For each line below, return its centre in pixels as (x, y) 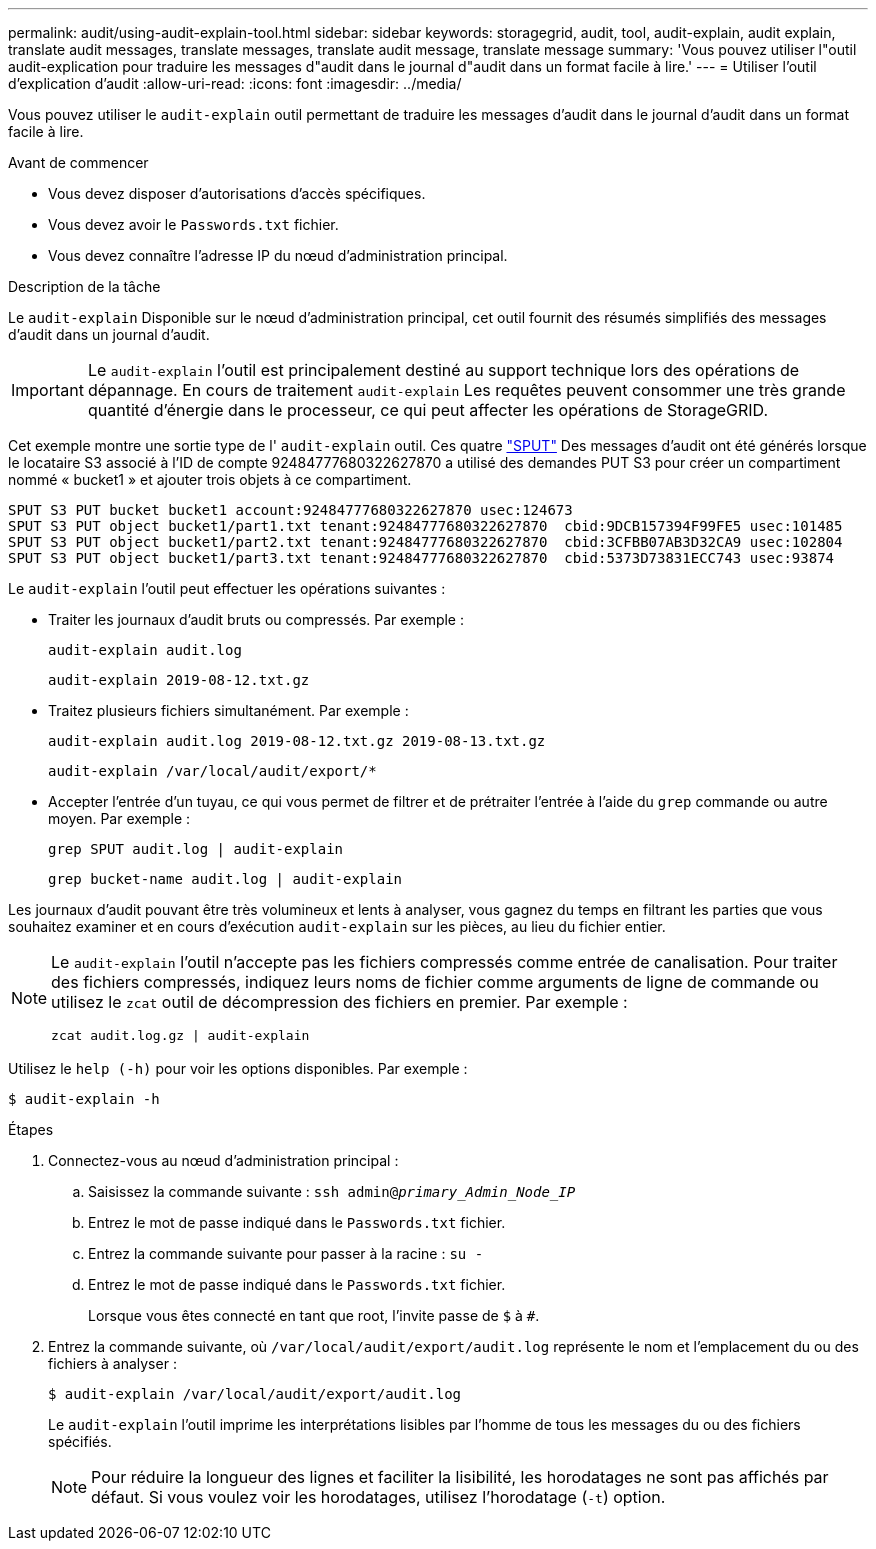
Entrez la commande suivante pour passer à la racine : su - (286, 1253)
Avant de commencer (78, 162)
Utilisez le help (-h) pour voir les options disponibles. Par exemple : (238, 1068)
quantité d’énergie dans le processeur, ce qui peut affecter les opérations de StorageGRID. (428, 410)
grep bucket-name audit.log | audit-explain (225, 879)
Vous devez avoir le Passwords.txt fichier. (193, 224)
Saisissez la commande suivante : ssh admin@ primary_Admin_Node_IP (332, 1191)
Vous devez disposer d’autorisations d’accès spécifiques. (237, 193)
